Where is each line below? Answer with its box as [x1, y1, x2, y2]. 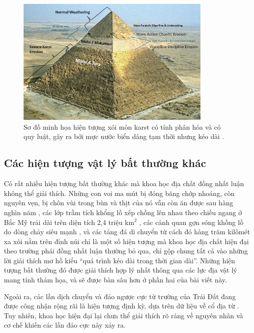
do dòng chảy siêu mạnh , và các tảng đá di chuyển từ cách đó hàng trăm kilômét [4, 226, 250, 237]
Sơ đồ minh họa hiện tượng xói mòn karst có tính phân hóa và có [24, 121, 221, 132]
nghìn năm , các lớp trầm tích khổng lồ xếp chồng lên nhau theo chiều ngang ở [4, 207, 242, 217]
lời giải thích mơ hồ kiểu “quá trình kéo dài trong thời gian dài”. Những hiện [4, 255, 235, 265]
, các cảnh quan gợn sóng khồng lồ [139, 217, 244, 227]
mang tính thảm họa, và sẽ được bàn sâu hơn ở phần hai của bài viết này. [4, 275, 227, 285]
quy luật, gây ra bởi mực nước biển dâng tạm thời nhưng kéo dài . [24, 131, 224, 141]
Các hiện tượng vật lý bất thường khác [4, 155, 206, 170]
